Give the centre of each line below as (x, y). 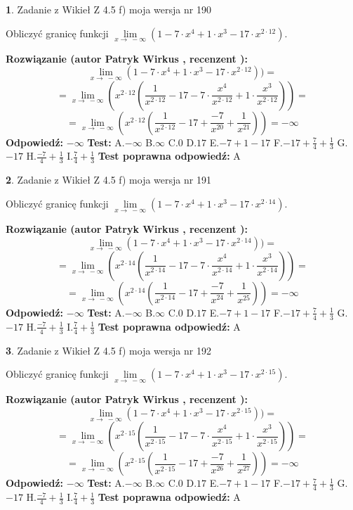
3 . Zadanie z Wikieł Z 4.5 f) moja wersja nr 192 (108, 350)
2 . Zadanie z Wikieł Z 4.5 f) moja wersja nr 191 (108, 180)
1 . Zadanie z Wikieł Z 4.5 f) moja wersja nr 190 (108, 9)
